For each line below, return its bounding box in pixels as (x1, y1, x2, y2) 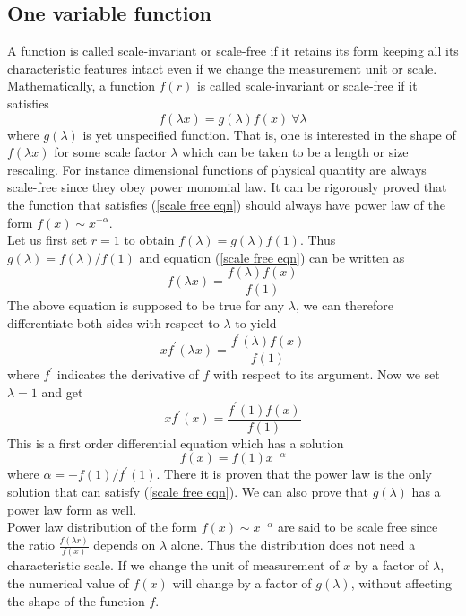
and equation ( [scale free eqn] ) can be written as (139, 247, 405, 266)
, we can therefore (295, 296, 393, 315)
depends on (93, 535, 156, 554)
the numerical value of (7, 574, 129, 593)
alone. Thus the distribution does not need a (170, 535, 416, 554)
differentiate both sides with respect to (7, 313, 220, 332)
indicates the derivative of (56, 365, 199, 384)
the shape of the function (7, 591, 145, 610)
